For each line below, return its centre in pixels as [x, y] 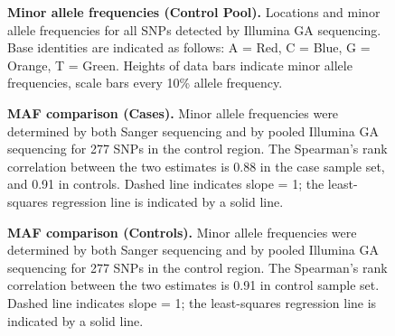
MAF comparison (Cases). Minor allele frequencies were [173, 112]
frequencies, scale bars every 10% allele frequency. [145, 83]
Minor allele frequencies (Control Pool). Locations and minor [194, 12]
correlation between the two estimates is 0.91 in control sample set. [193, 285]
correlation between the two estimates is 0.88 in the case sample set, [196, 166]
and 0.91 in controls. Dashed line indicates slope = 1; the [166, 184]
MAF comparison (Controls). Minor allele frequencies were [182, 232]
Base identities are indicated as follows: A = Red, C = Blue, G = [189, 47]
